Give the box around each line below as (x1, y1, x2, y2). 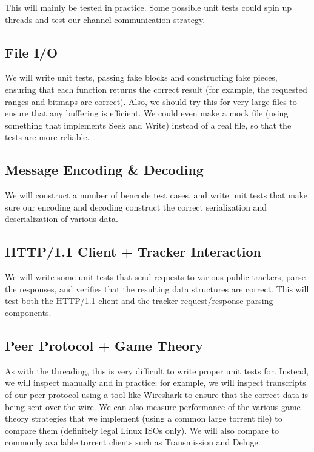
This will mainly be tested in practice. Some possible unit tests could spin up (5, 1, 292, 13)
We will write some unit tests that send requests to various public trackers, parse (5, 271, 306, 283)
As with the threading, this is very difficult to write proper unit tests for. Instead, (5, 364, 309, 377)
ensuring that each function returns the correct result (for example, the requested (5, 83, 307, 95)
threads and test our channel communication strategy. (5, 13, 205, 25)
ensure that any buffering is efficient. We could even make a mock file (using (5, 107, 289, 120)
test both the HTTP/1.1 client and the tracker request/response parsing (5, 294, 273, 307)
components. (5, 306, 52, 319)
